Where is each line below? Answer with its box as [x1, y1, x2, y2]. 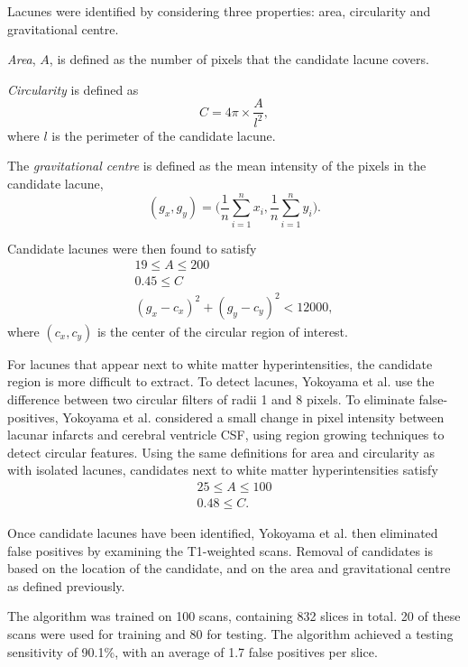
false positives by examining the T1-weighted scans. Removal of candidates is [7, 541, 434, 560]
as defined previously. [7, 576, 125, 595]
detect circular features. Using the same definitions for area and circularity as [7, 442, 435, 461]
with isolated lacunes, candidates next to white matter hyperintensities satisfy [7, 460, 438, 479]
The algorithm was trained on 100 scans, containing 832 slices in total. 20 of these [7, 607, 461, 625]
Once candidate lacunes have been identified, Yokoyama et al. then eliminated [7, 523, 438, 542]
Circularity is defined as [7, 79, 139, 98]
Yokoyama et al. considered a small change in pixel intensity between [62, 407, 445, 426]
